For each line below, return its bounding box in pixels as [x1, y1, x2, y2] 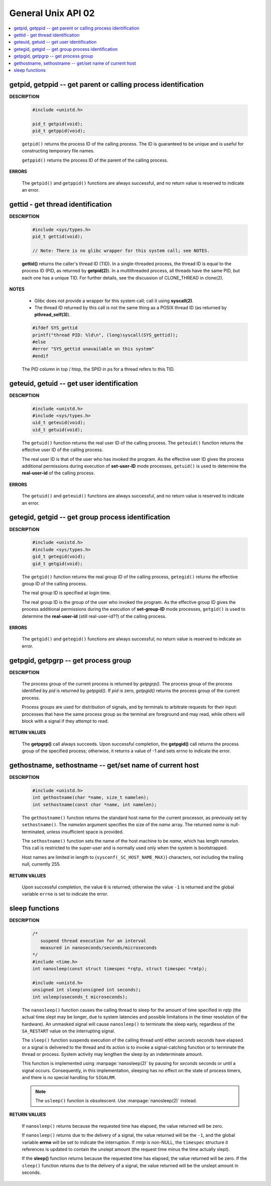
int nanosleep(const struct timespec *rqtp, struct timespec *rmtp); [32, 966, 207, 972]
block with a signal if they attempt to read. [22, 718, 109, 724]
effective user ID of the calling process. [22, 447, 103, 453]
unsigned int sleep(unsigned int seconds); [32, 987, 142, 993]
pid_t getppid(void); [32, 128, 86, 134]
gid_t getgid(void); [32, 561, 83, 567]
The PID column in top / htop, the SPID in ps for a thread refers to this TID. [22, 366, 175, 372]
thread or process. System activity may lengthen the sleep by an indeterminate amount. [22, 1051, 203, 1058]
